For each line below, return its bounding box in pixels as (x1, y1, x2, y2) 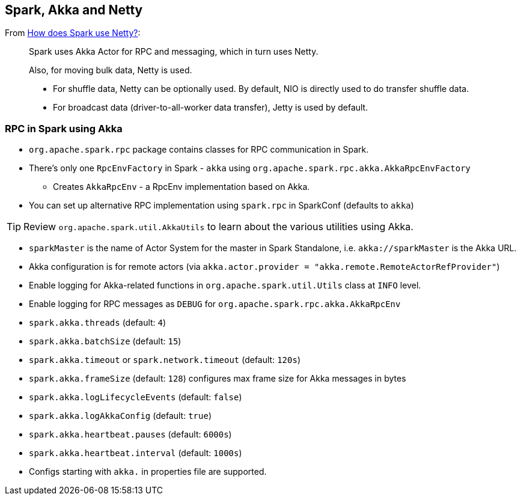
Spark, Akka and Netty (5, 2, 143, 17)
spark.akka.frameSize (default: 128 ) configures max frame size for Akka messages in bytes (29, 373, 406, 384)
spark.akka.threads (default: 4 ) (29, 317, 166, 328)
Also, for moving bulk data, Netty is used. (29, 65, 192, 76)
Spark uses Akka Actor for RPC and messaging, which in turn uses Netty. (29, 46, 318, 57)
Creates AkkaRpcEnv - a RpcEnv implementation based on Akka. (53, 181, 310, 192)
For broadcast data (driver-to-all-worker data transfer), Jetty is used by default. (53, 102, 368, 113)
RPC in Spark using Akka (5, 122, 123, 135)
